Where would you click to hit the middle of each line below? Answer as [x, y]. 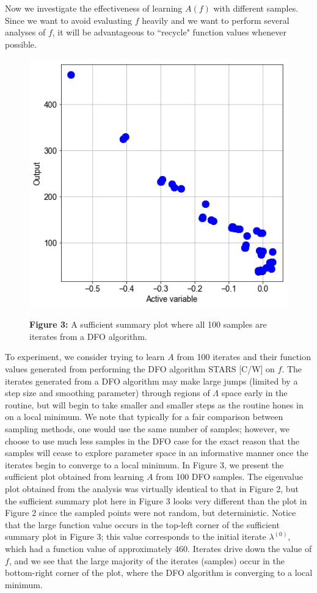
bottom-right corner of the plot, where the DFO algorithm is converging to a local [159, 573]
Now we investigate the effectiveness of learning [94, 8]
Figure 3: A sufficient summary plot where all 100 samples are [148, 324]
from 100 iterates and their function [244, 357]
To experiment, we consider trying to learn [85, 357]
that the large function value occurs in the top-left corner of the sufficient [142, 524]
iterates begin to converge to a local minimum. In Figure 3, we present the [144, 464]
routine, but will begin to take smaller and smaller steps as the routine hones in [154, 404]
